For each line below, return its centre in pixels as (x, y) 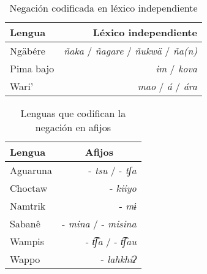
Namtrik (28, 206)
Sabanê (25, 223)
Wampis (27, 241)
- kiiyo (123, 188)
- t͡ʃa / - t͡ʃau (111, 241)
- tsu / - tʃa (112, 170)
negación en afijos (73, 127)
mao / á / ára (167, 86)
